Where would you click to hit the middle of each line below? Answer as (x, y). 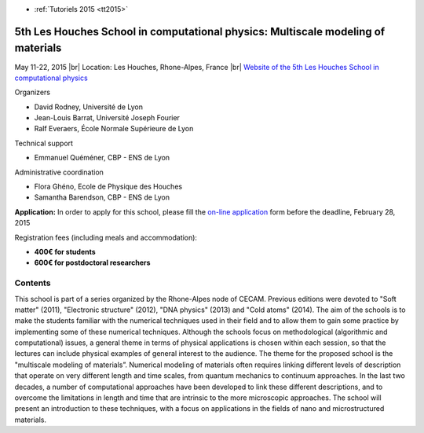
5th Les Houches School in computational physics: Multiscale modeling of (200, 31)
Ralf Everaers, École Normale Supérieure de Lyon (114, 129)
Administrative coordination (59, 172)
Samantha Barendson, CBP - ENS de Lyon (102, 197)
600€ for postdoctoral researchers (92, 262)
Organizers (33, 92)
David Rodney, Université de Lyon (89, 107)
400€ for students (65, 251)
